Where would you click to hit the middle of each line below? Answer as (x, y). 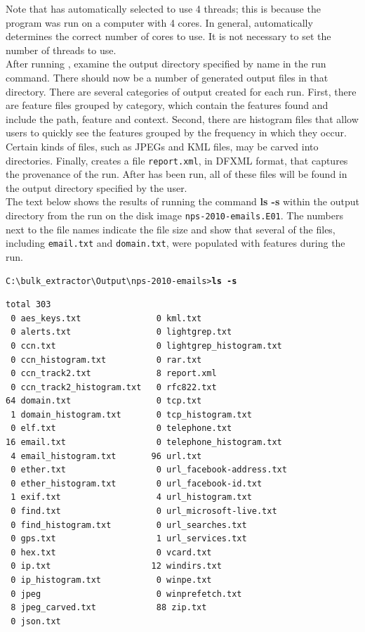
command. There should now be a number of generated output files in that (167, 77)
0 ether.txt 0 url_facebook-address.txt (149, 470)
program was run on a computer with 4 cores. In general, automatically (159, 22)
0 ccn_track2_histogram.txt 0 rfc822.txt (114, 387)
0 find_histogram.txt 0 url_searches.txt (129, 525)
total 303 (28, 305)
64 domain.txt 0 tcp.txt (104, 401)
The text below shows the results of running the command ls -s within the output (182, 201)
